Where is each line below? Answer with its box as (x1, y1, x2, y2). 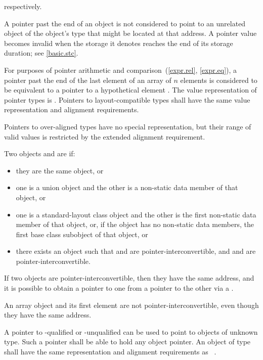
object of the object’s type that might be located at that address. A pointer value (4, 28, 257, 38)
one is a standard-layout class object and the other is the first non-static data (16, 209, 256, 219)
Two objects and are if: (4, 148, 75, 159)
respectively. (4, 1, 42, 11)
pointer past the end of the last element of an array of (4, 74, 171, 85)
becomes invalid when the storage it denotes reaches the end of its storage (4, 37, 233, 48)
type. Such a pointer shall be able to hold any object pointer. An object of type (4, 336, 251, 347)
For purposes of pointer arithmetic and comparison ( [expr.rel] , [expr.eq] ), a (4, 64, 237, 75)
